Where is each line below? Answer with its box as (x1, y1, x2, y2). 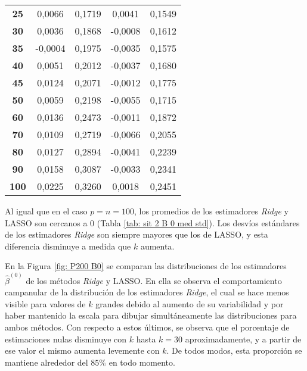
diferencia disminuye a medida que (5, 239, 131, 252)
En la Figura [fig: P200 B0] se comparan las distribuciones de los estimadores (5, 260, 287, 272)
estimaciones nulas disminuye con (5, 332, 127, 345)
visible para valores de (5, 297, 86, 310)
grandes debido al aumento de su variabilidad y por (95, 297, 284, 310)
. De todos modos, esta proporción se (166, 344, 302, 357)
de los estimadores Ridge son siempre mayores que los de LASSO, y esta (5, 228, 268, 241)
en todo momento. (108, 356, 175, 368)
